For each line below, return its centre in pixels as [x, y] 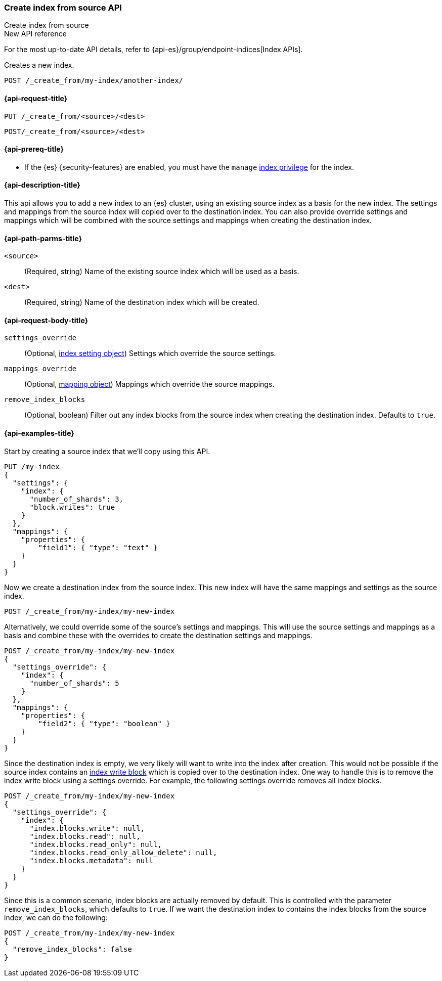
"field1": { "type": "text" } [98, 547]
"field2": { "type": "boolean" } [104, 723]
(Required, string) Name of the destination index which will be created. [142, 302]
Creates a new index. [39, 65]
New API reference [35, 34]
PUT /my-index [32, 466]
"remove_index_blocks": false [72, 949]
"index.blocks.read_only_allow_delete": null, [123, 852]
